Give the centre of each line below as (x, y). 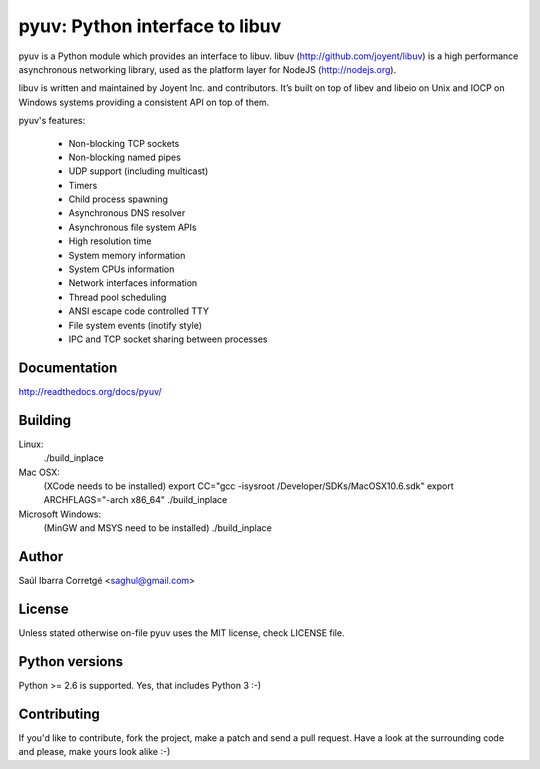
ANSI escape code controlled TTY (139, 311)
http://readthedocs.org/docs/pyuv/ (90, 391)
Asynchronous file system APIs (132, 227)
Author (41, 556)
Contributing (59, 713)
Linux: (31, 444)
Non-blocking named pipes (125, 157)
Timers (83, 185)
